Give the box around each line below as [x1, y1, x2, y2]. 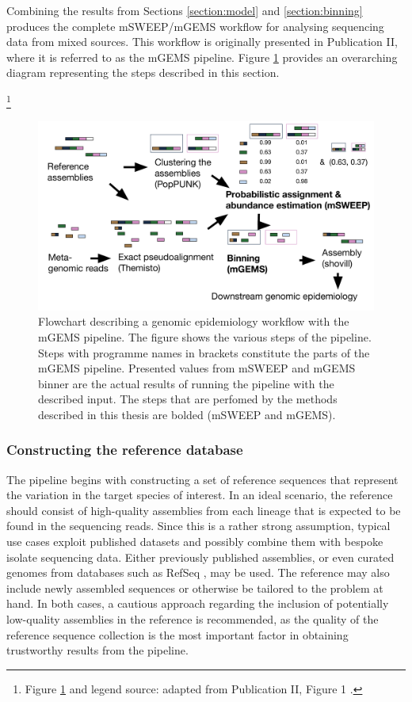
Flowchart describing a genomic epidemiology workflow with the [38, 313, 349, 330]
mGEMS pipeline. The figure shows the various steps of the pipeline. [38, 328, 372, 345]
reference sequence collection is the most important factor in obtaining [6, 626, 349, 643]
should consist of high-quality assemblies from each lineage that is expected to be [6, 502, 401, 518]
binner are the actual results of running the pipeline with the [38, 375, 334, 391]
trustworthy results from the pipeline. [6, 642, 189, 658]
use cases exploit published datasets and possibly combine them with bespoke [6, 533, 383, 550]
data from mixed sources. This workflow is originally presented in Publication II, [6, 33, 398, 50]
